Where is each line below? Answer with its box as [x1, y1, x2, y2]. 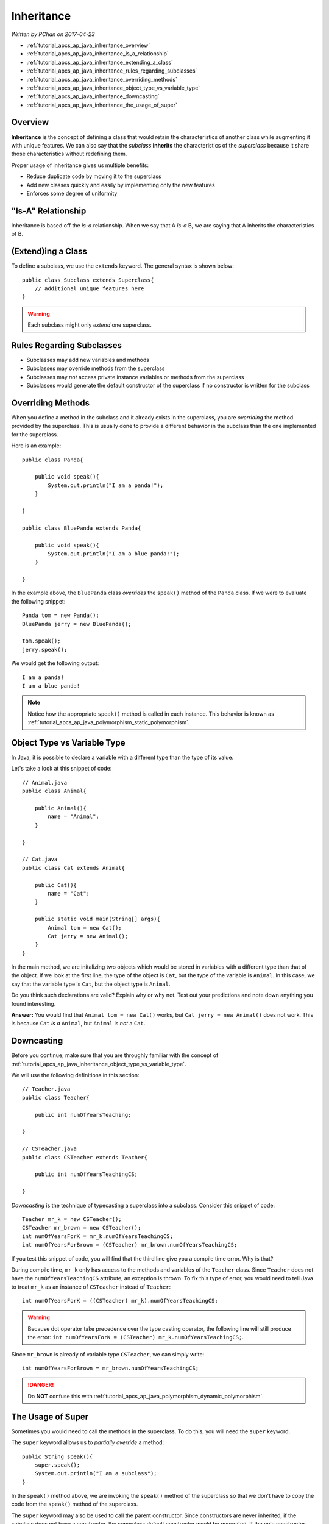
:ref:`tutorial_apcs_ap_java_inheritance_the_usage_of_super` [26, 101, 178, 109]
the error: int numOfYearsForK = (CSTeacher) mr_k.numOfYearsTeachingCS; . [27, 1334, 244, 1341]
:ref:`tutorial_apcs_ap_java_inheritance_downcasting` [26, 93, 160, 100]
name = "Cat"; [48, 890, 90, 897]
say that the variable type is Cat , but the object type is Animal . [11, 980, 171, 988]
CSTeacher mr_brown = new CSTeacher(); [22, 1224, 141, 1231]
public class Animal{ [22, 788, 87, 795]
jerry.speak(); [22, 646, 68, 653]
